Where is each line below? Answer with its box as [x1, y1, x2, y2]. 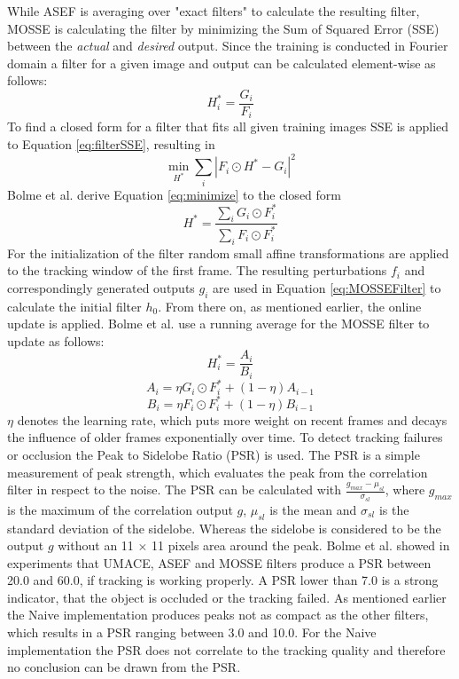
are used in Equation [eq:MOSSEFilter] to [213, 278, 441, 296]
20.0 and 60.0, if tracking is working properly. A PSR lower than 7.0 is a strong [7, 571, 439, 589]
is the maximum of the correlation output [7, 500, 233, 518]
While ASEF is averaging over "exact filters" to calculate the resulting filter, [7, 2, 420, 20]
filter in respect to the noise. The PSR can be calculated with [7, 480, 342, 499]
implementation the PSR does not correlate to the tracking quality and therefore [7, 640, 446, 659]
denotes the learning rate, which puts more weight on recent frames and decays [17, 410, 447, 429]
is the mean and [269, 500, 357, 518]
